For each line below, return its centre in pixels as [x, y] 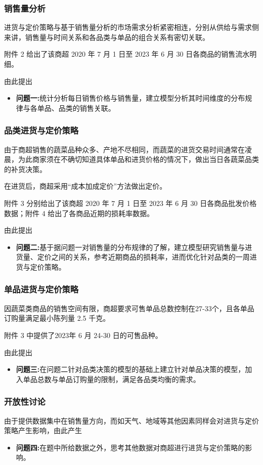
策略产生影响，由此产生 [43, 430]
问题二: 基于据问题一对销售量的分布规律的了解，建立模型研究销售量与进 [134, 247]
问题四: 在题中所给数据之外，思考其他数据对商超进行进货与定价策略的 [130, 447]
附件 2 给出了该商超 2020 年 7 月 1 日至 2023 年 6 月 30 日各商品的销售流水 [127, 54]
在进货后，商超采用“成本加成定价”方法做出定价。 [85, 186]
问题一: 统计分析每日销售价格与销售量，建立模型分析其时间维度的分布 [130, 98]
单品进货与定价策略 [41, 289]
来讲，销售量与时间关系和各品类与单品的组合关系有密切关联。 [107, 37]
